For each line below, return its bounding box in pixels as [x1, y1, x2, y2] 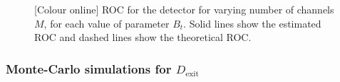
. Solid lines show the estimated [183, 16, 321, 30]
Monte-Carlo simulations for [6, 59, 172, 77]
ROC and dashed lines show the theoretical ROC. [34, 30, 252, 45]
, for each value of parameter [43, 16, 170, 30]
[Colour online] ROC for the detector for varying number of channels [34, 2, 334, 16]
